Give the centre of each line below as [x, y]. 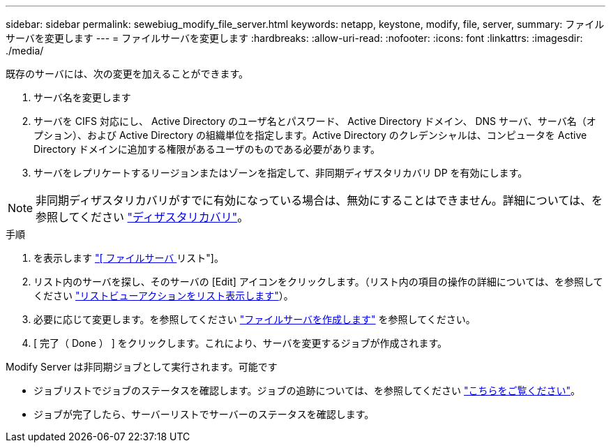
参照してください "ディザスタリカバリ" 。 [142, 217]
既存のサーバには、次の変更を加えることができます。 [127, 74]
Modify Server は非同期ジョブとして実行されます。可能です [142, 367]
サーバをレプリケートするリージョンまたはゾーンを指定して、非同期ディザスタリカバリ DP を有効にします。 [281, 173]
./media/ [25, 51]
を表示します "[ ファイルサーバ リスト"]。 [129, 258]
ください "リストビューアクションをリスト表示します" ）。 [164, 296]
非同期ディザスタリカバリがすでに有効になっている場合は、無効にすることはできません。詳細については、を [319, 200]
